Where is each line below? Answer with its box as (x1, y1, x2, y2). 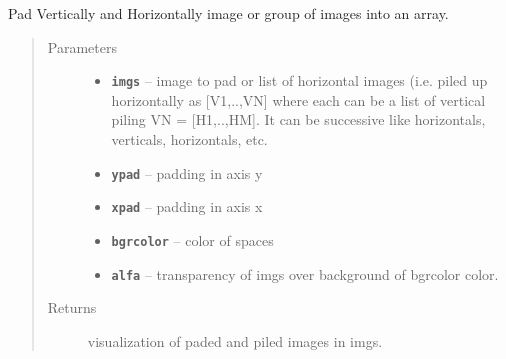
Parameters (47, 36, 117, 57)
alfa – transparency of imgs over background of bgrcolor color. (111, 263, 499, 284)
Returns (47, 297, 97, 318)
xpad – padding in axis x (111, 196, 263, 217)
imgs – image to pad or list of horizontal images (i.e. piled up (111, 70, 488, 91)
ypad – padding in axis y (111, 162, 263, 183)
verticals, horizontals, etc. (111, 129, 268, 150)
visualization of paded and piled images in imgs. (87, 330, 383, 351)
